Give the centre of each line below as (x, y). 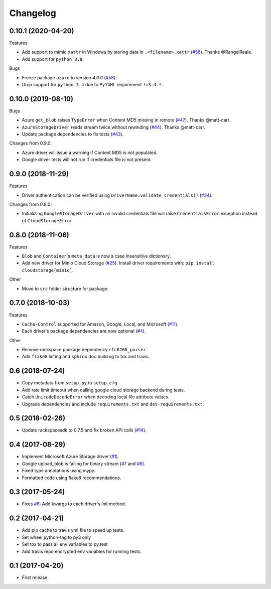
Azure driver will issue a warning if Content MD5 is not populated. (90, 153)
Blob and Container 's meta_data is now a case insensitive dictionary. (96, 256)
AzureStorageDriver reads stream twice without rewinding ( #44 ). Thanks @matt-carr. (114, 127)
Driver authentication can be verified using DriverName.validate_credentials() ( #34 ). (117, 195)
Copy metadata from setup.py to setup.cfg (70, 383)
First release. (35, 577)
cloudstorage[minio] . (48, 270)
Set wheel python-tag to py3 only (56, 537)
